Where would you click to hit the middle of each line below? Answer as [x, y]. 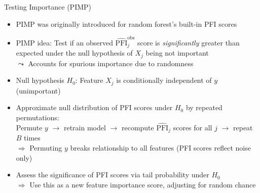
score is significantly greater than [189, 42]
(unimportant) [38, 90]
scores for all [193, 127]
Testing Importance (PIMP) [48, 7]
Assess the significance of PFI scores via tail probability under [113, 175]
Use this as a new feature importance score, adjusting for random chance [143, 184]
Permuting [46, 147]
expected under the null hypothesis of [74, 53]
